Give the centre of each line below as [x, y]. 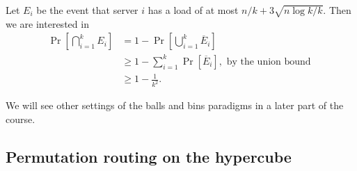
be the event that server [87, 10]
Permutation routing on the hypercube [149, 156]
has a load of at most [193, 10]
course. [21, 119]
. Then [337, 10]
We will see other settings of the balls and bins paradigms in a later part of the [175, 105]
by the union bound [269, 62]
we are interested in [47, 23]
